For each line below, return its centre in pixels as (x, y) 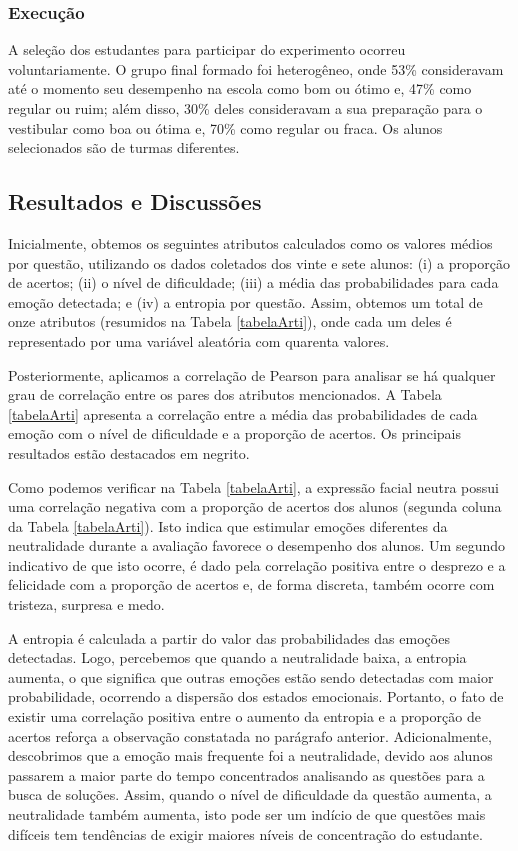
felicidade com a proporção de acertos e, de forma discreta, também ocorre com (251, 584)
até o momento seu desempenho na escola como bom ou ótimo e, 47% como (240, 88)
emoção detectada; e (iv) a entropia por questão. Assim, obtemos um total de (245, 301)
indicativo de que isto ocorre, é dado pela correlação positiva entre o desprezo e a (257, 564)
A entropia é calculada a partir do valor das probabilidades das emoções (229, 637)
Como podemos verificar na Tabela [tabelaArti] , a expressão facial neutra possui (253, 486)
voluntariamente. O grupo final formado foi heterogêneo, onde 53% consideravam (256, 68)
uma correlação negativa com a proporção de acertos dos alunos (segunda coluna (255, 506)
